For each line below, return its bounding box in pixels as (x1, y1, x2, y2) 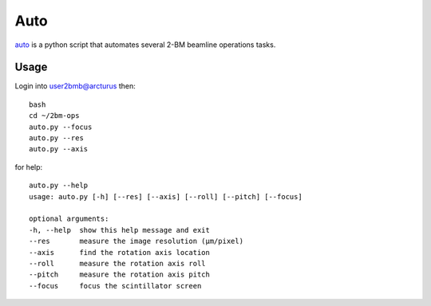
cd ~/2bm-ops (29, 112, 80, 120)
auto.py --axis (29, 144, 89, 154)
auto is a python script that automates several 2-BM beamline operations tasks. (14, 40, 276, 49)
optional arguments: (29, 214, 109, 223)
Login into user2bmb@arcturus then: (14, 81, 136, 91)
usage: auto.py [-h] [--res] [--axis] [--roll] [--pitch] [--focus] (29, 192, 302, 201)
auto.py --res (29, 134, 84, 143)
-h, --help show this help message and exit (29, 226, 211, 234)
